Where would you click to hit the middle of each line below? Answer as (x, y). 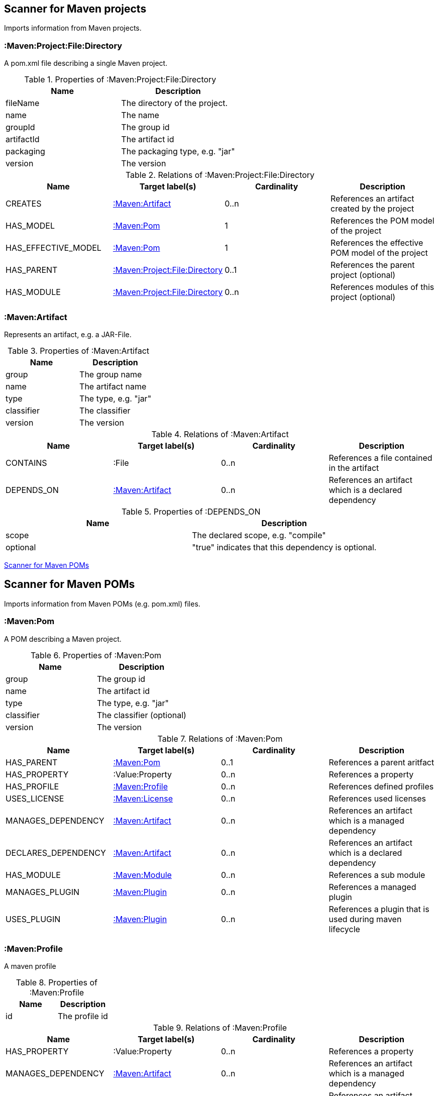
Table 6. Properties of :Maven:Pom (96, 655)
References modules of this (382, 287)
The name (140, 115)
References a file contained (380, 458)
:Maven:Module (142, 875)
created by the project (372, 209)
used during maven (365, 919)
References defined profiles (381, 786)
